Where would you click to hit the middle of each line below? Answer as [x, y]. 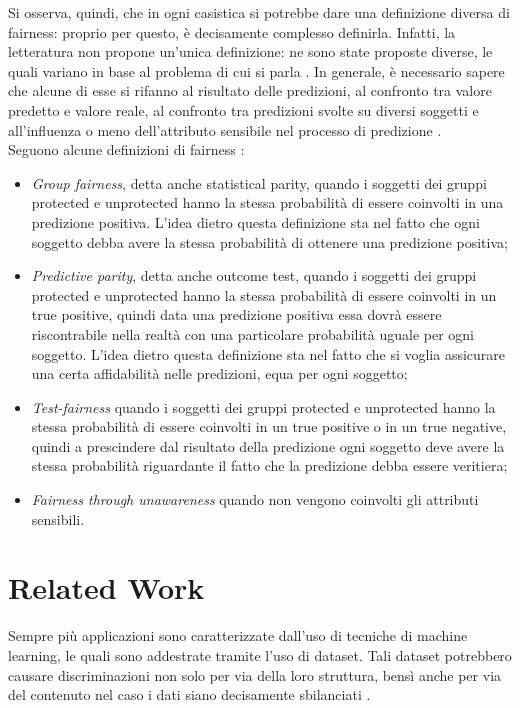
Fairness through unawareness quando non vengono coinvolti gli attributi [255, 499]
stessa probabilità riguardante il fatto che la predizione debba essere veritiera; [269, 465]
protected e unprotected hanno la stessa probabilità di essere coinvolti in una [267, 202]
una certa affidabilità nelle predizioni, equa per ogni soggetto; [219, 373]
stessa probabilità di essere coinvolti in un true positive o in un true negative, [269, 426]
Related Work [106, 587]
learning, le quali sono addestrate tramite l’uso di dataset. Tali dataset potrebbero [260, 654]
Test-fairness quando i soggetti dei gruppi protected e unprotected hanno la [263, 406]
